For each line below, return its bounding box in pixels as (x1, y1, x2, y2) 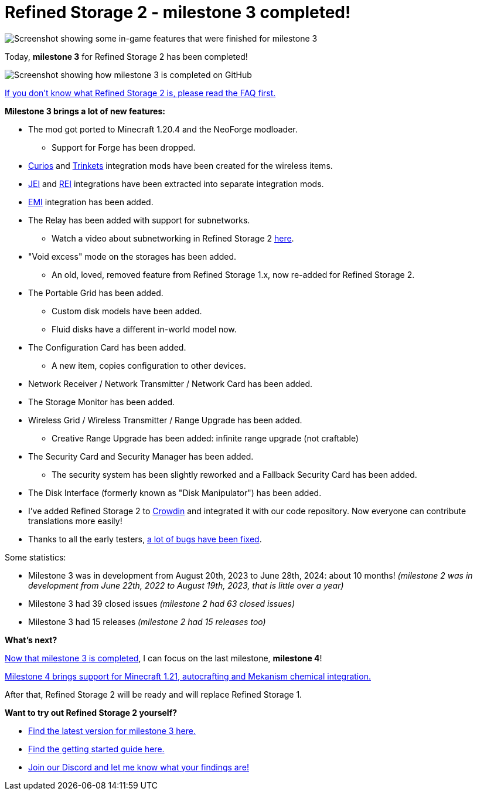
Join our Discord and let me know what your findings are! (28, 762, 249, 772)
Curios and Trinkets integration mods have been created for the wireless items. (28, 160, 333, 171)
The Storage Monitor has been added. (28, 396, 175, 407)
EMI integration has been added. (28, 196, 154, 207)
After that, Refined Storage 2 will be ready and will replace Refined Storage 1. (5, 689, 302, 699)
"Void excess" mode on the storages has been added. (28, 251, 237, 261)
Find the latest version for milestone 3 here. (28, 725, 196, 736)
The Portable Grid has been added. (28, 287, 163, 298)
